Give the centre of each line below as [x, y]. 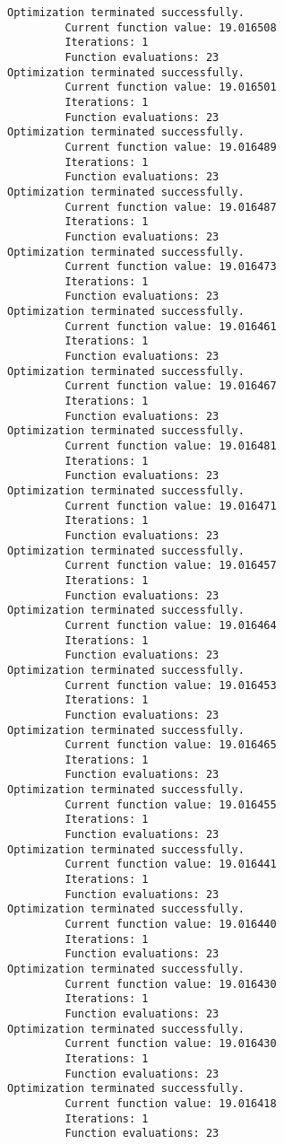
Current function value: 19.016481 [171, 446]
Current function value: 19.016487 [171, 207]
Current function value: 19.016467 [171, 386]
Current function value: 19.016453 [171, 685]
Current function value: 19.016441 [171, 865]
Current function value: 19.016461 [171, 326]
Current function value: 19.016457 [171, 566]
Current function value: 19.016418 [171, 1103]
